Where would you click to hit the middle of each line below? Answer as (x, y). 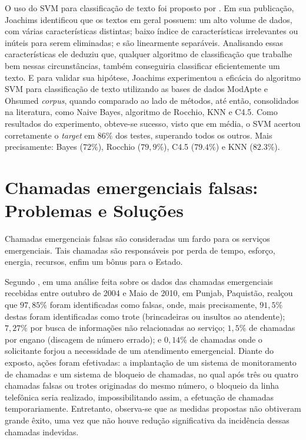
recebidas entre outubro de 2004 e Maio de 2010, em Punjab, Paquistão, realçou (149, 293)
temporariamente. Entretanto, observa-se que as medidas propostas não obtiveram (153, 408)
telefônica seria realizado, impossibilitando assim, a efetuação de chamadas (139, 397)
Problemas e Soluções (94, 210)
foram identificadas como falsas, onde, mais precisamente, (153, 304)
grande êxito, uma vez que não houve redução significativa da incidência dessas (147, 420)
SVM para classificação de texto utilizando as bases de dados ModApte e (136, 89)
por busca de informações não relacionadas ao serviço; (127, 328)
